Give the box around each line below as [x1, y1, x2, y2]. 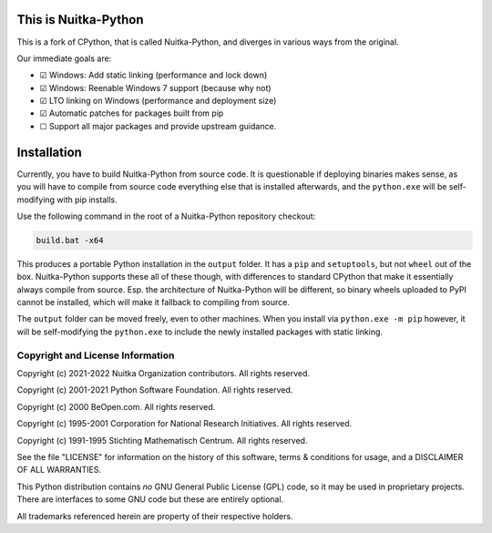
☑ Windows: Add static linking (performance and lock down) [39, 69, 268, 81]
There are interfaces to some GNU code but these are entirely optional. [16, 494, 284, 505]
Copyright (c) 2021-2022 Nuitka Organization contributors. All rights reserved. [16, 368, 310, 378]
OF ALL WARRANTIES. [16, 465, 102, 476]
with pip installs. [56, 194, 118, 205]
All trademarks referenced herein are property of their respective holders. [16, 510, 293, 521]
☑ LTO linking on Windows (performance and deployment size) [39, 96, 277, 107]
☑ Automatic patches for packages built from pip [39, 108, 224, 118]
